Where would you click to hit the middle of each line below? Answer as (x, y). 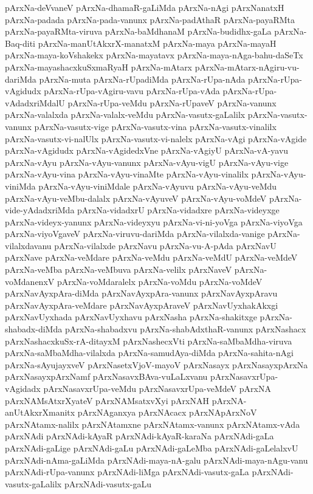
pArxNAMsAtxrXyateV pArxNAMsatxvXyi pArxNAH (107, 400)
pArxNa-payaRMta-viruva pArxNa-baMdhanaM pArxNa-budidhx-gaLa (138, 31)
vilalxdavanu (28, 245)
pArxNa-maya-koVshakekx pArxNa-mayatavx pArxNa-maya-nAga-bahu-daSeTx (154, 55)
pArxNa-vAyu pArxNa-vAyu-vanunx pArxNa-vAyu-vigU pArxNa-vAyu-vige (147, 162)
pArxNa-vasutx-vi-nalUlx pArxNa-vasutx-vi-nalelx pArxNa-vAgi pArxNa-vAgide (156, 138)
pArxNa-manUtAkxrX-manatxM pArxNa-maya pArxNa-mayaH (157, 43)
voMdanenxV (30, 281)
